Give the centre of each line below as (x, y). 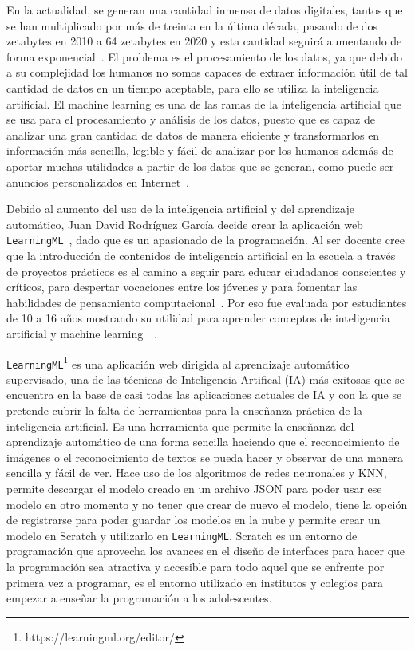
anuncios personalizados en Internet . (98, 181)
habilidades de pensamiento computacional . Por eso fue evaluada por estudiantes (207, 302)
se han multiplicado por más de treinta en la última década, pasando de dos (192, 25)
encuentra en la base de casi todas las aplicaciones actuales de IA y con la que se (204, 395)
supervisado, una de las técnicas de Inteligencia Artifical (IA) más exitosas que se (206, 379)
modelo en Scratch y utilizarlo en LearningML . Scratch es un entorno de (182, 535)
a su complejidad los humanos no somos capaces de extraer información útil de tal (207, 72)
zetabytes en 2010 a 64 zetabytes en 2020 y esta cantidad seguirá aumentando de (204, 41)
